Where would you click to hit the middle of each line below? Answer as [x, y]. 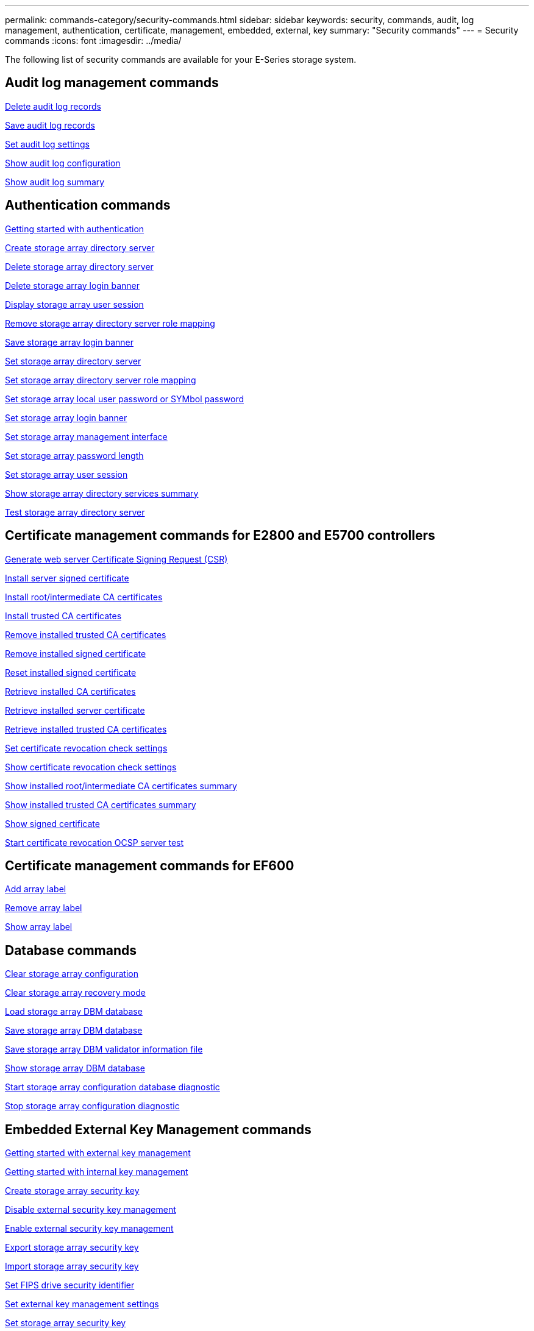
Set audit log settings [47, 144]
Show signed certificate [52, 823]
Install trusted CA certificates [63, 616]
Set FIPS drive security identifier [70, 1285]
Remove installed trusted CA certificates [86, 634]
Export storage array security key [72, 1248]
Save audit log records [50, 125]
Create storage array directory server [80, 247]
